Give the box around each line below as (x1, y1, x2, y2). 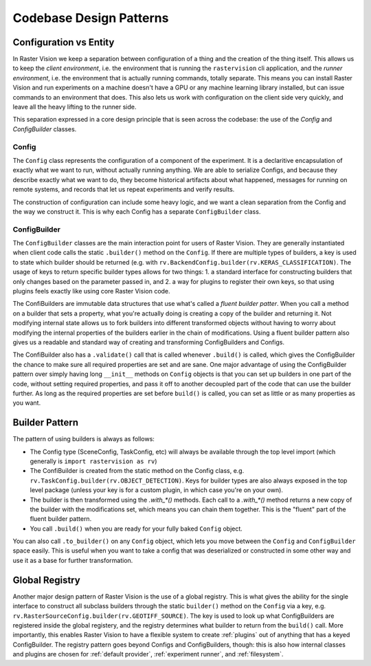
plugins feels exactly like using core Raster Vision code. (12, 287, 171, 295)
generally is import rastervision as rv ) (30, 457, 157, 465)
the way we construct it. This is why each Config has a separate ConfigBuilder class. (12, 207, 261, 216)
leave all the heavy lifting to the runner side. (12, 103, 137, 111)
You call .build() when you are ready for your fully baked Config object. (30, 524, 243, 533)
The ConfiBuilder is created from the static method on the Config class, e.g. (30, 467, 245, 475)
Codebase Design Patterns (12, 10, 169, 25)
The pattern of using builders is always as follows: (12, 435, 155, 443)
